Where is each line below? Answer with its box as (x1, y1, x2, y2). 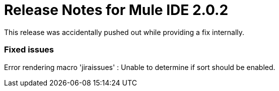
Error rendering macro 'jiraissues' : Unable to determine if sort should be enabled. (4, 62, 275, 71)
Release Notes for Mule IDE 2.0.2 (4, 1, 229, 18)
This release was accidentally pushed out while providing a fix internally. (4, 27, 245, 36)
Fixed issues (4, 44, 54, 55)
